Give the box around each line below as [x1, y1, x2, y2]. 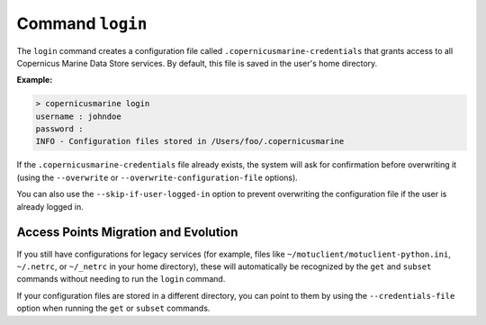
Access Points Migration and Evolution [16, 225, 238, 240]
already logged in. [16, 201, 85, 212]
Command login [16, 14, 148, 33]
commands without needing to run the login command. [16, 274, 226, 284]
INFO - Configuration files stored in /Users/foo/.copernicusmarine [35, 136, 345, 147]
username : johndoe [35, 111, 121, 122]
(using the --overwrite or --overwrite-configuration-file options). [16, 172, 299, 183]
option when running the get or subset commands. [16, 302, 211, 314]
